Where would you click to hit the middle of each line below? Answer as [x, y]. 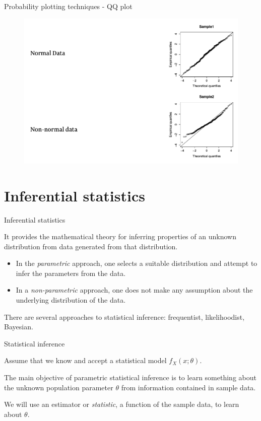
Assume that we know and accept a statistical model [85, 360]
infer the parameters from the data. [71, 273]
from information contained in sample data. [188, 387]
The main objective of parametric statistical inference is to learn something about [130, 377]
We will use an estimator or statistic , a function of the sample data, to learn [122, 404]
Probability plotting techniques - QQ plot [68, 6]
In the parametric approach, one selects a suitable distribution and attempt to [137, 263]
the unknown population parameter [59, 387]
